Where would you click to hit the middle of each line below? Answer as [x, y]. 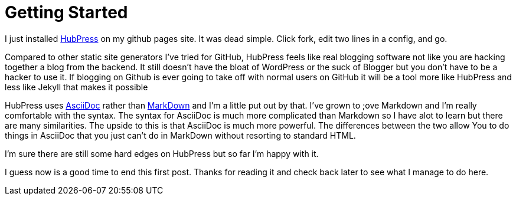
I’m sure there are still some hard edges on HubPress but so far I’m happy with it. [162, 153]
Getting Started [66, 12]
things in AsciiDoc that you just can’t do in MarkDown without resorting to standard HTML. [180, 135]
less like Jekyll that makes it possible [76, 87]
